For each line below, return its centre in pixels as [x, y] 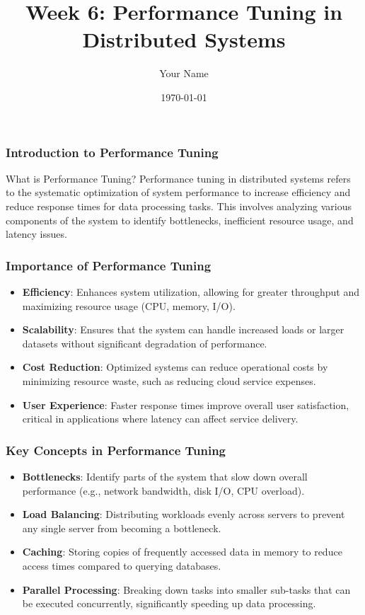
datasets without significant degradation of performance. [145, 343]
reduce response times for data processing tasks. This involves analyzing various [179, 206]
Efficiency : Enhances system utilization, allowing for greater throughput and [191, 291]
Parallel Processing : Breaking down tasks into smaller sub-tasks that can [186, 589]
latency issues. [36, 234]
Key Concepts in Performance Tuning [116, 450]
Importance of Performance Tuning [109, 265]
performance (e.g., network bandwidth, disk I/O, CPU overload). [163, 490]
